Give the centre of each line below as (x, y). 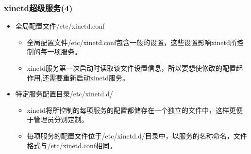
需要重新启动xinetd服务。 (89, 77)
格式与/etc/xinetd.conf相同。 (72, 145)
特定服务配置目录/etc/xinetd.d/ (64, 94)
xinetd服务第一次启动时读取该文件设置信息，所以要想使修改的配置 (132, 68)
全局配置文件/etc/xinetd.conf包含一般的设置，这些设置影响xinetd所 (132, 42)
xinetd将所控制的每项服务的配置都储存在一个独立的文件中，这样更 (132, 110)
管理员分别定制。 (61, 119)
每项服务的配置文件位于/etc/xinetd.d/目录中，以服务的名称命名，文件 (137, 135)
